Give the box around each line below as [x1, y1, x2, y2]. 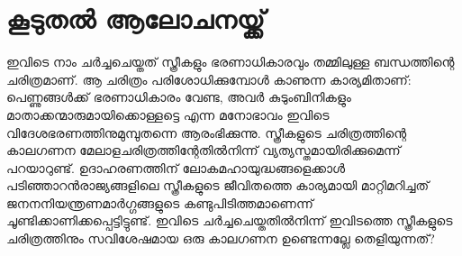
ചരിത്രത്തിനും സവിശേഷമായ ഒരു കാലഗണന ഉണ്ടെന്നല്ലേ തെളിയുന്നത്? [6, 229, 435, 248]
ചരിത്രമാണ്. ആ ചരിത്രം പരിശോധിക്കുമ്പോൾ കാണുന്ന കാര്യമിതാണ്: [6, 69, 412, 88]
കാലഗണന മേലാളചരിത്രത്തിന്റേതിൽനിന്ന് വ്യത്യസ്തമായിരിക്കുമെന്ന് [6, 141, 401, 160]
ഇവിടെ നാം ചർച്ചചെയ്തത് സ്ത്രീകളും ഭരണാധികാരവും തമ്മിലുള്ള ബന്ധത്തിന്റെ [6, 52, 455, 71]
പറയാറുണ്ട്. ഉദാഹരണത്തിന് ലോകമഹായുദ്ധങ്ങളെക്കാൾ [6, 158, 346, 177]
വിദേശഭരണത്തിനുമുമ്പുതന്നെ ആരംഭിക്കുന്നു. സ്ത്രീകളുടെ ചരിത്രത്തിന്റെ [6, 123, 407, 142]
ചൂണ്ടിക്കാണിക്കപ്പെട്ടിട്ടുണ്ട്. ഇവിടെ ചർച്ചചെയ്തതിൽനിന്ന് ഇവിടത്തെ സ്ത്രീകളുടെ [6, 211, 453, 230]
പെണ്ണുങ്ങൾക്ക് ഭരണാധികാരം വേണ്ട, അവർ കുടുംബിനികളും [6, 87, 351, 106]
